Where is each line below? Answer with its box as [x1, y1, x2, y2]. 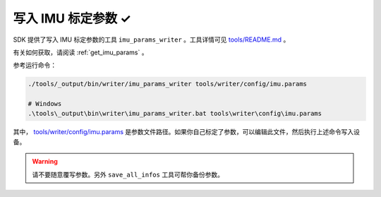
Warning [32, 157, 58, 166]
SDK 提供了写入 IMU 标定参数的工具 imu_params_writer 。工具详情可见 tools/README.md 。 [13, 35, 290, 44]
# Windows [28, 100, 62, 108]
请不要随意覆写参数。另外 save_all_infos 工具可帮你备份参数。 [32, 170, 224, 179]
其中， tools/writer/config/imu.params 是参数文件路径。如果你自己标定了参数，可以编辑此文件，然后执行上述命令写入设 [13, 128, 360, 136]
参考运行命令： [13, 61, 56, 70]
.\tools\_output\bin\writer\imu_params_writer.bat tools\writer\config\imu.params [28, 109, 322, 118]
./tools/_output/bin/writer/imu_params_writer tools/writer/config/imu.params [28, 80, 307, 88]
